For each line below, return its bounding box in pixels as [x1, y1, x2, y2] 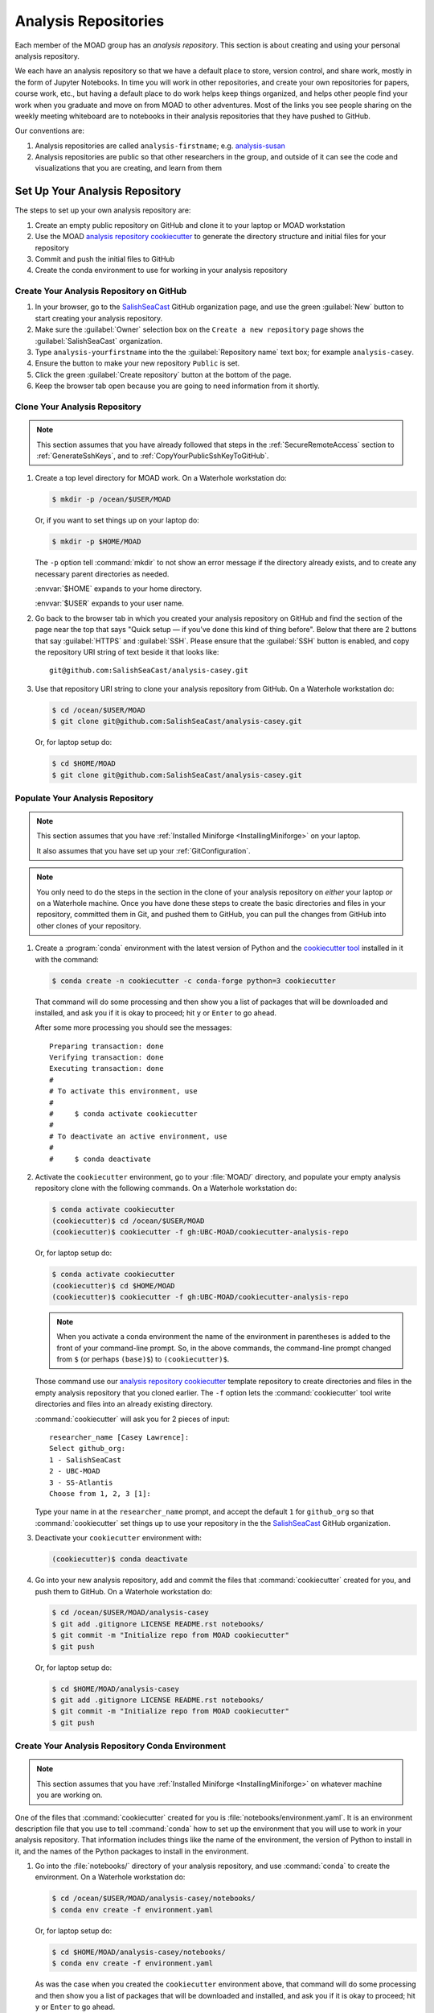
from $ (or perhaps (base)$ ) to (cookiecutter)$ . [56, 1354, 230, 1364]
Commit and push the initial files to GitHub [35, 254, 175, 263]
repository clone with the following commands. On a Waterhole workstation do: [35, 1184, 297, 1193]
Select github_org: [49, 1444, 126, 1453]
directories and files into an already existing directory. [35, 1399, 213, 1409]
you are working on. [36, 1790, 103, 1800]
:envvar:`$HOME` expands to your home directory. [35, 584, 203, 593]
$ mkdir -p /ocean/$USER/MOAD [51, 495, 171, 504]
